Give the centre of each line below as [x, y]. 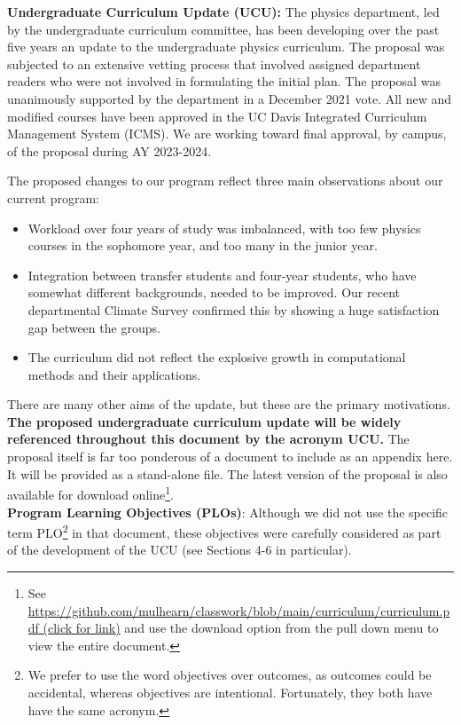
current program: [54, 197]
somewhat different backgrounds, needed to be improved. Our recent [214, 292]
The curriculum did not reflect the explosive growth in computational [217, 357]
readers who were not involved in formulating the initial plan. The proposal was [224, 81]
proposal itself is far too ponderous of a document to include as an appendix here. [230, 457]
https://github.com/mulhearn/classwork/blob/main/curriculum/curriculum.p [239, 610]
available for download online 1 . [90, 493]
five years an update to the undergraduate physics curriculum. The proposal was [226, 47]
